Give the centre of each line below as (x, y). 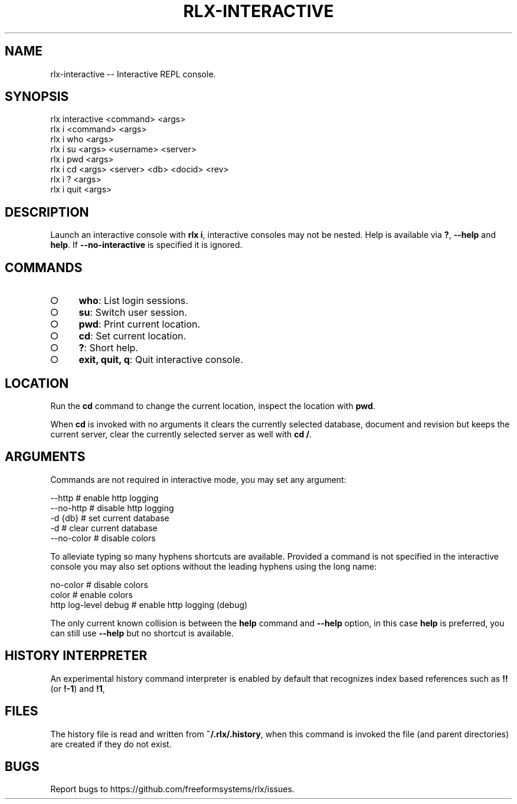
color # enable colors (91, 594)
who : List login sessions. (133, 301)
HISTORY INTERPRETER (76, 656)
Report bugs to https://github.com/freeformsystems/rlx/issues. (172, 789)
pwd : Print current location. (140, 324)
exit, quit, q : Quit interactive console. (161, 360)
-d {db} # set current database (110, 518)
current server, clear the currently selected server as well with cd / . (181, 434)
